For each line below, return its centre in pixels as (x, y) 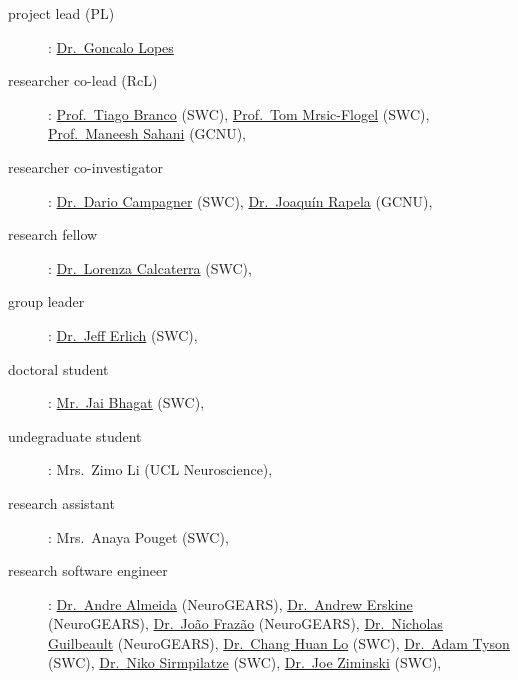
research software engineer (88, 570)
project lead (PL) (61, 13)
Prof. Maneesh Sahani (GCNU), (147, 133)
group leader (46, 301)
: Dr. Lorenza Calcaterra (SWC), (150, 267)
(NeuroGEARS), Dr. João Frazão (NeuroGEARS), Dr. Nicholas (245, 623)
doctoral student (58, 368)
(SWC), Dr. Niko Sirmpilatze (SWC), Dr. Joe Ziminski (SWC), (245, 662)
